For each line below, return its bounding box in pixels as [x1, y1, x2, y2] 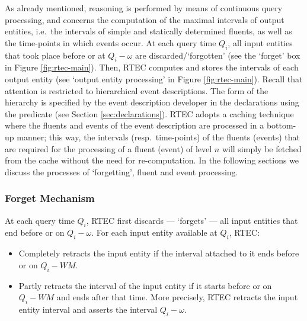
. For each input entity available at [91, 226, 218, 239]
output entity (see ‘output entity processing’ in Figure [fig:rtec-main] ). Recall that [5, 72, 303, 85]
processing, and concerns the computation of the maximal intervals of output [5, 13, 284, 25]
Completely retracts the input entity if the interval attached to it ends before [18, 247, 299, 259]
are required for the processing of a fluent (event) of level [5, 142, 212, 155]
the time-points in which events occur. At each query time [5, 36, 216, 49]
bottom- [266, 119, 296, 131]
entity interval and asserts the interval [18, 303, 158, 315]
